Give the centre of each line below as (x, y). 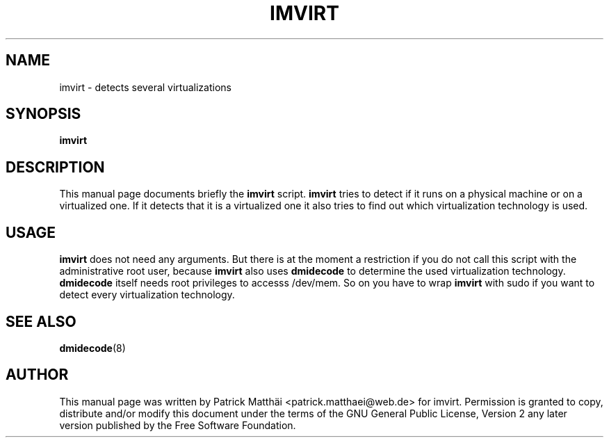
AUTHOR (37, 375)
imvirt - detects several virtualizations (145, 87)
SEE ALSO (41, 321)
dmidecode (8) (92, 348)
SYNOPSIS (43, 114)
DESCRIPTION (55, 167)
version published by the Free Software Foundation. (178, 425)
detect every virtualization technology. (147, 295)
